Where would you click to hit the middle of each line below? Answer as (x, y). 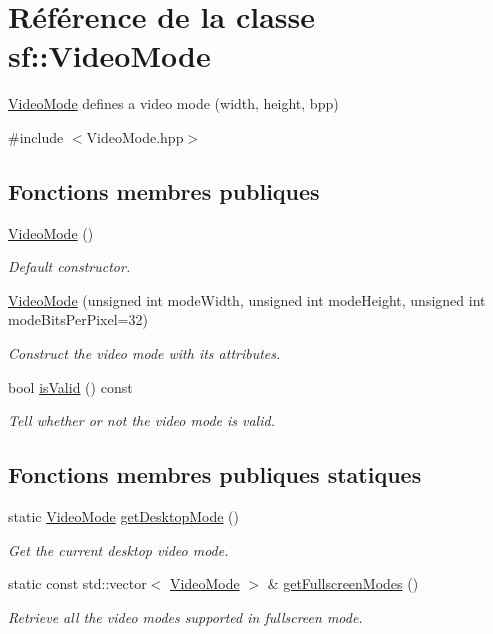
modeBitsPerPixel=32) (78, 319)
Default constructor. (69, 266)
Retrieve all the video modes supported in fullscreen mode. (185, 616)
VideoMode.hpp (135, 136)
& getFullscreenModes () (343, 583)
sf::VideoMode (109, 55)
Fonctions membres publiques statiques (215, 474)
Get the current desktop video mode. (118, 549)
